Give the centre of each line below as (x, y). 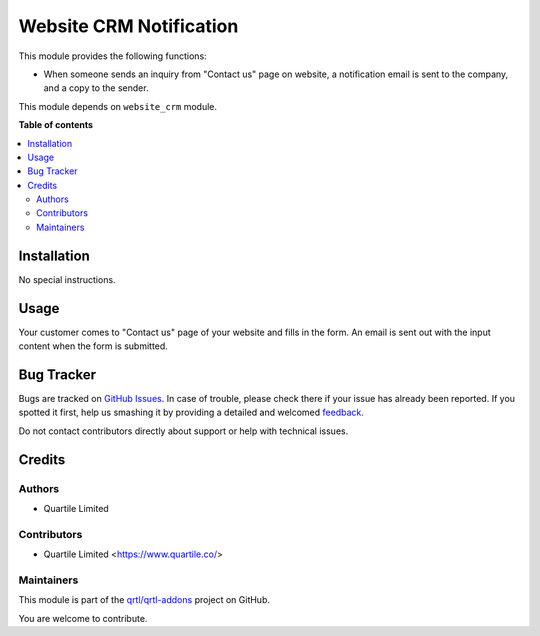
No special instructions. (67, 279)
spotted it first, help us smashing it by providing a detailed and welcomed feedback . (191, 412)
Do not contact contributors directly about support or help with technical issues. (183, 431)
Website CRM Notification (128, 26)
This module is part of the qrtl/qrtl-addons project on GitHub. (144, 600)
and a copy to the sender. (96, 88)
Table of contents (56, 125)
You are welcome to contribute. (83, 618)
